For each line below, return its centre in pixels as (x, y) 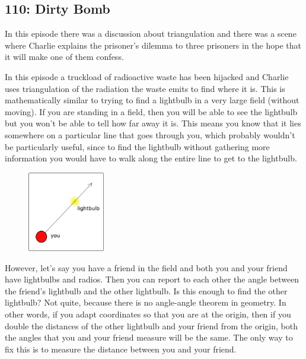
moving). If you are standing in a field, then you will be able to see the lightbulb (151, 111)
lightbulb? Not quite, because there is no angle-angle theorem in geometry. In (146, 302)
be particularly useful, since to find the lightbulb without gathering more (137, 146)
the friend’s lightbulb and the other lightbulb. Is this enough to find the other (146, 290)
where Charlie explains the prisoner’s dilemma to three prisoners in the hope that (153, 45)
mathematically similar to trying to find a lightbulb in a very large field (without (152, 100)
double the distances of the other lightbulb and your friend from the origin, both (151, 325)
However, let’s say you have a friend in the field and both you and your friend (146, 267)
